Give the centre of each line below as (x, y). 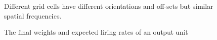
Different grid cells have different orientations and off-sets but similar (109, 6)
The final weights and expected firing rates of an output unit (96, 32)
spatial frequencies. (33, 15)
